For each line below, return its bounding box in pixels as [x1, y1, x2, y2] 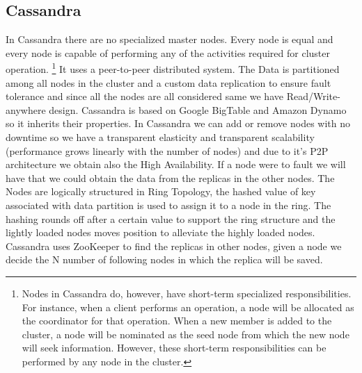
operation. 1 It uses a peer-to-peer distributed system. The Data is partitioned [6, 60, 340, 76]
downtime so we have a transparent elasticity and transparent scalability [6, 130, 315, 144]
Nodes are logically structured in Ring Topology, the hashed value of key [6, 184, 316, 199]
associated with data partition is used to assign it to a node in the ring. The [6, 197, 331, 212]
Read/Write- [286, 89, 340, 103]
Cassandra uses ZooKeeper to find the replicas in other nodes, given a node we [6, 238, 342, 253]
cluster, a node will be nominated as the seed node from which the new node [22, 326, 349, 341]
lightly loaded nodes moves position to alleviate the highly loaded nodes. [6, 225, 315, 240]
